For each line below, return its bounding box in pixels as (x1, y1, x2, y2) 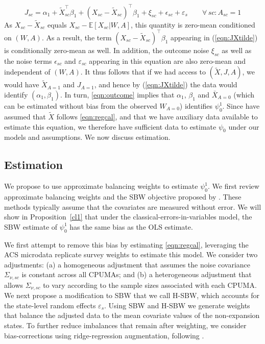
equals (47, 19, 67, 30)
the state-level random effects (4, 300, 96, 310)
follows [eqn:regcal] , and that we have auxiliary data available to (56, 111, 258, 122)
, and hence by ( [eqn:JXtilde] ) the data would (94, 79, 237, 90)
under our (228, 121, 259, 132)
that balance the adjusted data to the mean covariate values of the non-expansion (4, 310, 260, 321)
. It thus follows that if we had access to (80, 66, 206, 77)
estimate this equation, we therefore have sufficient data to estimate (4, 121, 216, 132)
